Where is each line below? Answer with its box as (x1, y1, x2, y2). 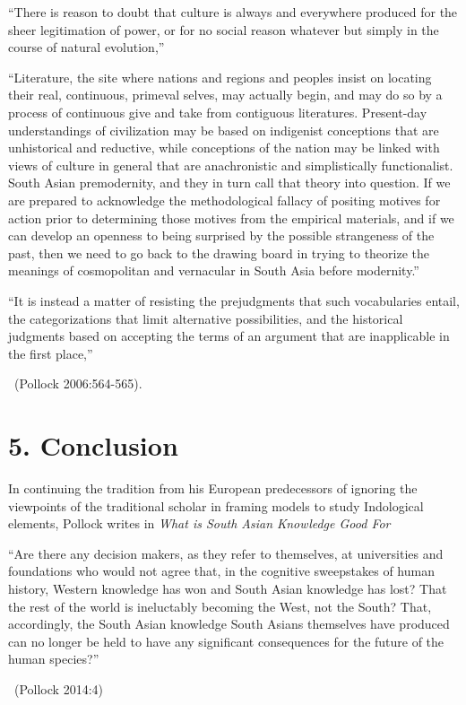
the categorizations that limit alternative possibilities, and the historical (8, 309, 403, 327)
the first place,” (8, 344, 93, 362)
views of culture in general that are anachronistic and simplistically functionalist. (8, 155, 453, 174)
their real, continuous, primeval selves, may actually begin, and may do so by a (8, 85, 443, 104)
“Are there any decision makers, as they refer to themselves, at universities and (8, 544, 444, 562)
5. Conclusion (8, 427, 178, 464)
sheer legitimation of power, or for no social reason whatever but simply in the (8, 20, 439, 39)
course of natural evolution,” (8, 38, 165, 57)
